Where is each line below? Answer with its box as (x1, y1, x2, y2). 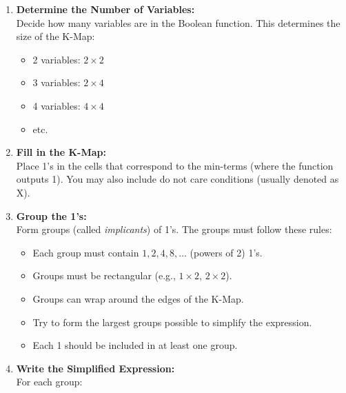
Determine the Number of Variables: (16, 2, 195, 16)
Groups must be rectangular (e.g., (32, 268, 176, 283)
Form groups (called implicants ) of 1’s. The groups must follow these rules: (16, 222, 332, 236)
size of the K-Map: (16, 29, 95, 43)
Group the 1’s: (16, 208, 87, 223)
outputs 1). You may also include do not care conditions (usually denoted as (16, 172, 339, 186)
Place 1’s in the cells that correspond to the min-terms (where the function (16, 158, 334, 172)
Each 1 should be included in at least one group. (32, 338, 238, 352)
